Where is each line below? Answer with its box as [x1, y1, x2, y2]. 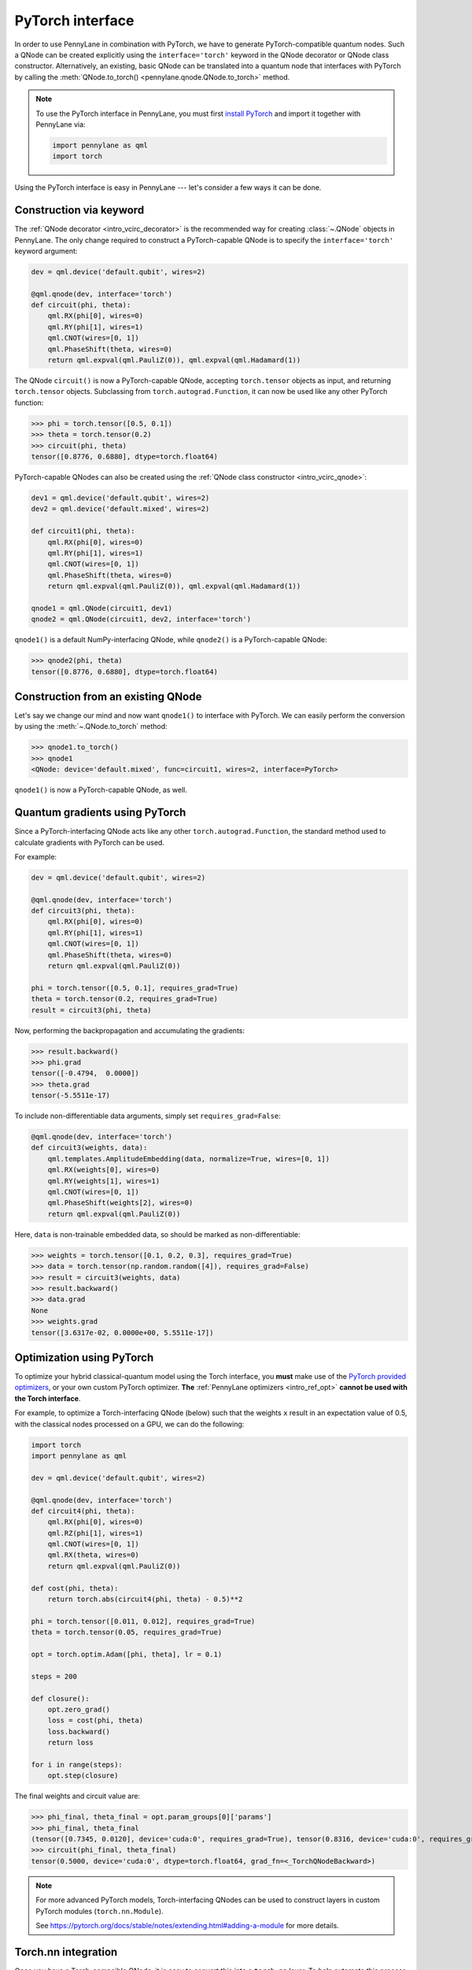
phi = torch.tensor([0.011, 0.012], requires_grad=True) [31, 1616, 256, 1626]
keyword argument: [14, 246, 78, 255]
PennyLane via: [35, 119, 86, 129]
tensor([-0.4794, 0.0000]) [31, 1069, 139, 1078]
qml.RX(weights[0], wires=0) [47, 1165, 160, 1174]
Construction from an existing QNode [14, 690, 202, 703]
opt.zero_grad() [47, 1704, 110, 1714]
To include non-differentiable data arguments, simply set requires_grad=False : [14, 1111, 281, 1121]
